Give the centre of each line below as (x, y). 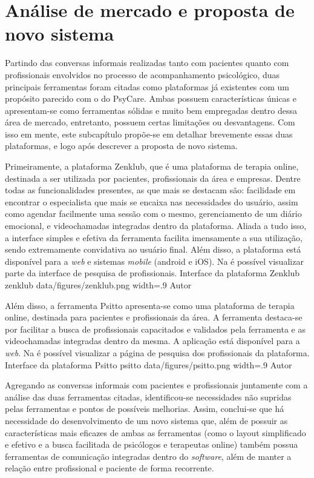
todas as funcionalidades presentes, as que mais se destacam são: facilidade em (150, 190)
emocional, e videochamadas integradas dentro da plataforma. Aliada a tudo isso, (156, 226)
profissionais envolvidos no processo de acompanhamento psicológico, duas (142, 74)
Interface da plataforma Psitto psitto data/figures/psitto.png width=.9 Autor (149, 364)
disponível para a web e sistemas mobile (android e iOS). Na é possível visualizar (154, 261)
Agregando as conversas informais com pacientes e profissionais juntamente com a (156, 385)
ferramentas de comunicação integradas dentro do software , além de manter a (148, 456)
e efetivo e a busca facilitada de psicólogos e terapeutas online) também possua (152, 444)
